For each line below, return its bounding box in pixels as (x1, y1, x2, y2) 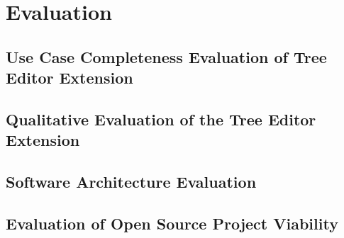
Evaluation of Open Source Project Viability (6, 212, 338, 234)
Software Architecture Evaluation (6, 171, 257, 193)
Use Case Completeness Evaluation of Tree (6, 45, 327, 67)
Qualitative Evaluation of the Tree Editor (6, 108, 316, 130)
